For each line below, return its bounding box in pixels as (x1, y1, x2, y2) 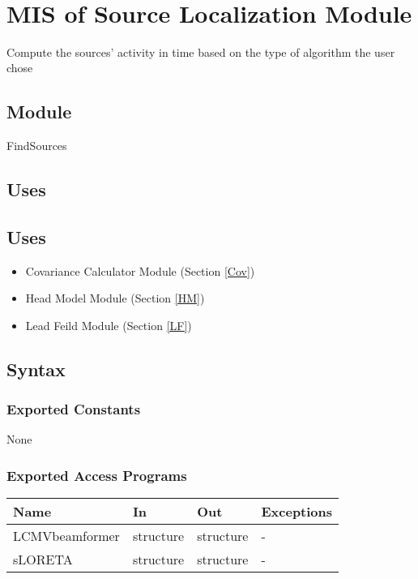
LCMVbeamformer (13, 526, 120, 546)
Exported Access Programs (6, 465, 187, 485)
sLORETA (13, 550, 73, 569)
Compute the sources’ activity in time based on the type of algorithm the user (6, 43, 395, 60)
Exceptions (261, 502, 333, 521)
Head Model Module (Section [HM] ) (25, 289, 205, 307)
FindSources (6, 137, 67, 154)
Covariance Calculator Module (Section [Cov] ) (25, 262, 255, 279)
